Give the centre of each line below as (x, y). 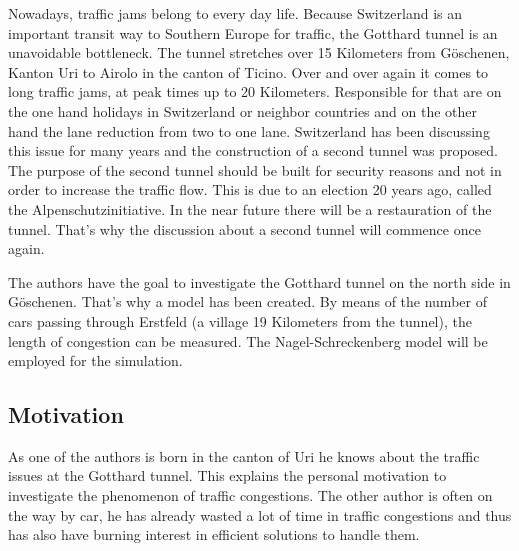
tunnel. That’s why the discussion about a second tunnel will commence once (244, 228)
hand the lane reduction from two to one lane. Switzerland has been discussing (249, 130)
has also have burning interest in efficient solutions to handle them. (214, 534)
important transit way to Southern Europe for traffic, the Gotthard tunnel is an (253, 32)
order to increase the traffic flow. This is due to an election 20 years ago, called (250, 189)
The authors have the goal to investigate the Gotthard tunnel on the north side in (259, 281)
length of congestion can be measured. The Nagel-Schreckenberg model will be (248, 340)
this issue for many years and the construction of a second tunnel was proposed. (253, 150)
